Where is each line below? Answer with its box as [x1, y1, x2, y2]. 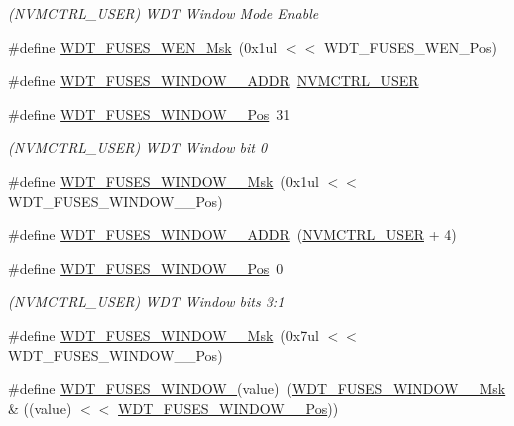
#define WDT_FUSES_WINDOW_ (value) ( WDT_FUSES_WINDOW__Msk [8, 378, 506, 399]
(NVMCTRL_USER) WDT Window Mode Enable [8, 3, 319, 23]
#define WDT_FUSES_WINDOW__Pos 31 [8, 103, 291, 124]
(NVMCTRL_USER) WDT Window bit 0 [8, 137, 268, 158]
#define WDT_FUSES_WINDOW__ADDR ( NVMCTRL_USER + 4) [8, 224, 457, 245]
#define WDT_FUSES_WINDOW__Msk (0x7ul [8, 324, 319, 345]
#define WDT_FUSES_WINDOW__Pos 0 [8, 257, 284, 278]
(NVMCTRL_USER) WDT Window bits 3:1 [8, 291, 285, 312]
